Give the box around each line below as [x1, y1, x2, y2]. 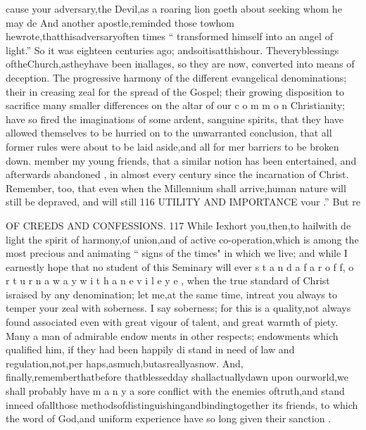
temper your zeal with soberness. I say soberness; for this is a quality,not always [6, 301, 351, 315]
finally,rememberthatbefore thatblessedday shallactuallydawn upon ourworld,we [6, 369, 349, 384]
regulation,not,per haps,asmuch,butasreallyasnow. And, [6, 355, 244, 370]
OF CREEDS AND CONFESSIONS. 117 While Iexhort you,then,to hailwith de [6, 217, 351, 232]
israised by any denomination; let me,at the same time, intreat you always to [6, 286, 337, 301]
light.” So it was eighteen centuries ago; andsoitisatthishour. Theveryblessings [6, 42, 339, 57]
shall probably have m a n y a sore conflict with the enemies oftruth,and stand [6, 384, 345, 398]
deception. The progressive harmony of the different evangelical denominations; [6, 70, 347, 84]
